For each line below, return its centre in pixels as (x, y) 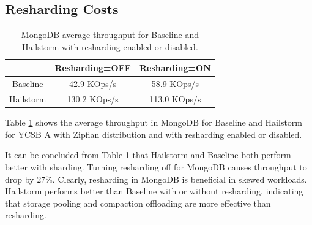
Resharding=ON (175, 68)
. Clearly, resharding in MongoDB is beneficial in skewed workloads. (180, 179)
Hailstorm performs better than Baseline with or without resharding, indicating (154, 191)
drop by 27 (25, 179)
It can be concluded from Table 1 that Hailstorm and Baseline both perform (148, 155)
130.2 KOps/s (93, 99)
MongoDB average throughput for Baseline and (110, 35)
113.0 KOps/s (175, 99)
